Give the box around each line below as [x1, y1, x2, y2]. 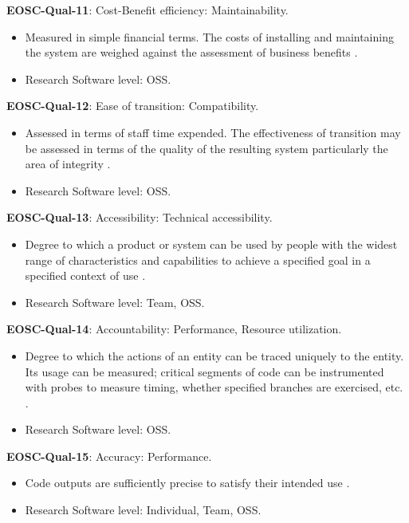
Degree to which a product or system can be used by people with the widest [25, 235, 398, 252]
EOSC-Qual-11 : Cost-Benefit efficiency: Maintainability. [6, 2, 289, 18]
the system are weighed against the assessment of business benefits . [25, 44, 358, 61]
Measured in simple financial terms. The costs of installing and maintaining [25, 28, 394, 45]
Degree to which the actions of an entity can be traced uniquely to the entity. [25, 347, 404, 364]
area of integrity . [25, 155, 111, 172]
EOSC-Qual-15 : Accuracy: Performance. [6, 447, 212, 464]
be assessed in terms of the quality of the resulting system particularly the [25, 140, 388, 156]
